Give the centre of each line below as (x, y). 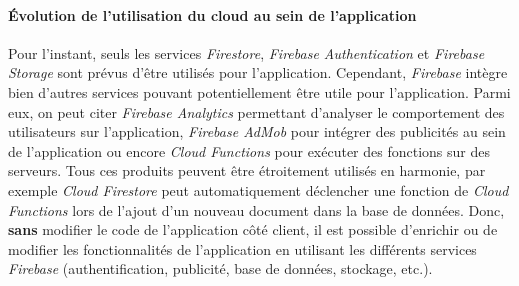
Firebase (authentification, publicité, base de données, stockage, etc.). (220, 268)
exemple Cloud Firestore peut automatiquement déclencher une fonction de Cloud (258, 189)
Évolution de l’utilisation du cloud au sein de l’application (212, 14)
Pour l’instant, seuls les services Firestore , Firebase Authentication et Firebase (246, 52)
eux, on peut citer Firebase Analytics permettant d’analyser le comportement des (256, 111)
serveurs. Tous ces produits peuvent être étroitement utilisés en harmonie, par (247, 170)
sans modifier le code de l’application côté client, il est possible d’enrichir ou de (253, 229)
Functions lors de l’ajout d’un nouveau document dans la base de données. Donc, (256, 209)
